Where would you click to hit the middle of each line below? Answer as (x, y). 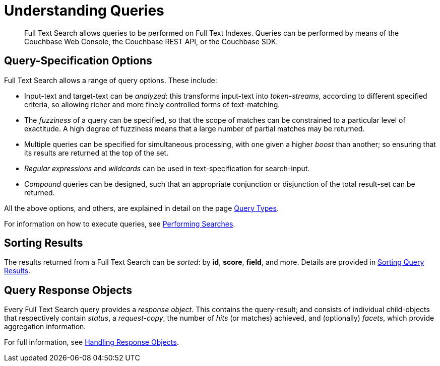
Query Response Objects (68, 290)
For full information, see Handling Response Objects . (91, 342)
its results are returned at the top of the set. (97, 153)
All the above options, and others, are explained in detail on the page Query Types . (141, 208)
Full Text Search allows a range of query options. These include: (111, 80)
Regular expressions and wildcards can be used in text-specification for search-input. (167, 168)
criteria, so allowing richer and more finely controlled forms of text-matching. (152, 104)
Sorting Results (44, 243)
